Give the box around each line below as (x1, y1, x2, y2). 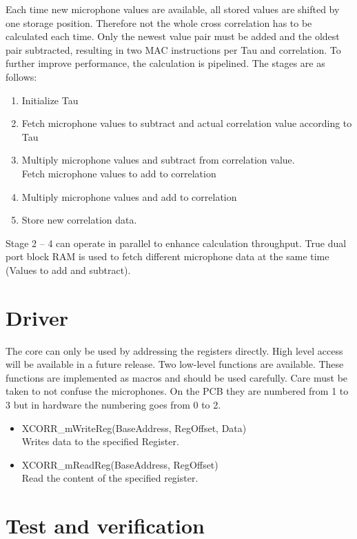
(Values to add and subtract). (6, 262, 131, 277)
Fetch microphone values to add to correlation (21, 166, 216, 180)
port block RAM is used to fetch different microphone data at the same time (6, 249, 329, 264)
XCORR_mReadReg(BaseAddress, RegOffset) (21, 457, 218, 471)
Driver (6, 303, 69, 331)
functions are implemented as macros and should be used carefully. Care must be (6, 370, 348, 384)
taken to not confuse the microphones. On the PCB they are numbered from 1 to (6, 384, 349, 398)
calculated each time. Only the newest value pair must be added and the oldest (6, 29, 340, 43)
